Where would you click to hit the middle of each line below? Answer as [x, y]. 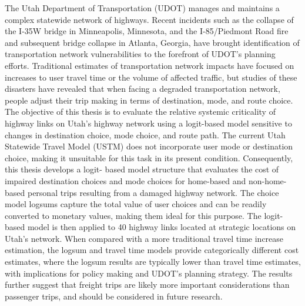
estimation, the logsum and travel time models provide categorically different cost [152, 250]
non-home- [267, 180]
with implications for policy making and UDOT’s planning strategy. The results [149, 273]
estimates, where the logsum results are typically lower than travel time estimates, [153, 262]
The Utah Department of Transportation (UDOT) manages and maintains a [142, 8]
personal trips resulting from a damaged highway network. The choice [153, 192]
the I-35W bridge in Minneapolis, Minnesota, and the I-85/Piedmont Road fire [147, 31]
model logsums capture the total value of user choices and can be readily [136, 204]
